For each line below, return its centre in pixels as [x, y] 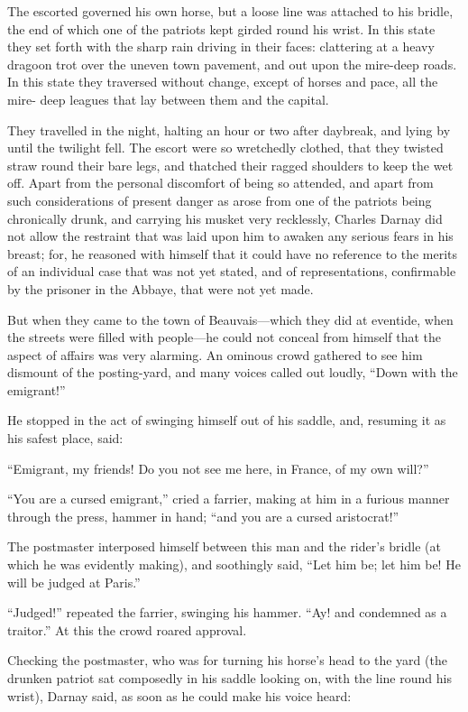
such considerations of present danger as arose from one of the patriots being [220, 200]
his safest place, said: [65, 438]
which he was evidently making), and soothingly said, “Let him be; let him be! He [234, 564]
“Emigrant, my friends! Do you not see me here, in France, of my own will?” [218, 468]
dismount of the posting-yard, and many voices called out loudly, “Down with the [233, 372]
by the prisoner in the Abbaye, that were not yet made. [161, 288]
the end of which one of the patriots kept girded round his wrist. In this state [221, 28]
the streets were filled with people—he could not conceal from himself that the [224, 337]
